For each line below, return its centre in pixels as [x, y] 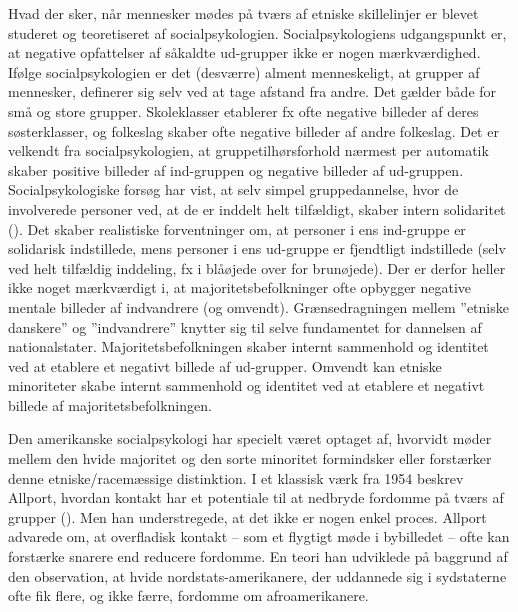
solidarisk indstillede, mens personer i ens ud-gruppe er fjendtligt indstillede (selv [257, 248]
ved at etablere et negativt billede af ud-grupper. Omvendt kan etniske [225, 365]
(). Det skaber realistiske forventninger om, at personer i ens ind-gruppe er [237, 228]
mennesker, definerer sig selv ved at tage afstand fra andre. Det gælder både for [252, 91]
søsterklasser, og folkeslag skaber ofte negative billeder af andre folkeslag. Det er [253, 130]
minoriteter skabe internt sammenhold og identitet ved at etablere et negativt [246, 385]
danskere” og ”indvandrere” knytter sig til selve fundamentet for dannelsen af [245, 326]
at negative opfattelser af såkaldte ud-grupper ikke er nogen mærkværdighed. [244, 52]
